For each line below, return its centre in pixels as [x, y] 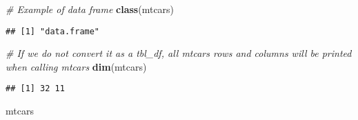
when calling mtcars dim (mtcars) [76, 66]
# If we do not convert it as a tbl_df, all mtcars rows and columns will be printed [179, 53]
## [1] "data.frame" [53, 31]
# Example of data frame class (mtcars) [90, 9]
